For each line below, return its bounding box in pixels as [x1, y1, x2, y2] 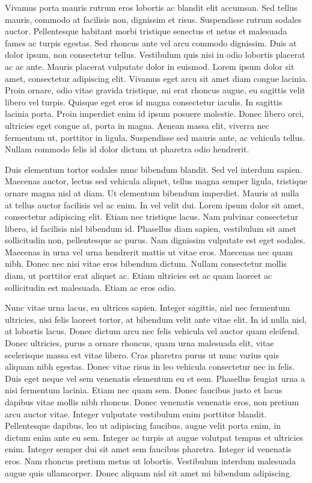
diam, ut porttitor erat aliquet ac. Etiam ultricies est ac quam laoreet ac [5, 269, 272, 282]
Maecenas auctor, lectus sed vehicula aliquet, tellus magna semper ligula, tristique [5, 175, 308, 187]
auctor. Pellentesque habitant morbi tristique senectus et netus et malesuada [5, 25, 287, 37]
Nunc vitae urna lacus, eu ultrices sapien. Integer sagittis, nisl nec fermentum [5, 301, 290, 314]
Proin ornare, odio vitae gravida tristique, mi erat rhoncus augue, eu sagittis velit [5, 84, 305, 96]
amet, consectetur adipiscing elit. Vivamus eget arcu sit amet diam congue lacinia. [5, 72, 308, 84]
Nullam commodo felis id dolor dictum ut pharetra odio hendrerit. [5, 143, 249, 155]
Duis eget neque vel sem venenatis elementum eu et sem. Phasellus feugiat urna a [5, 372, 305, 384]
